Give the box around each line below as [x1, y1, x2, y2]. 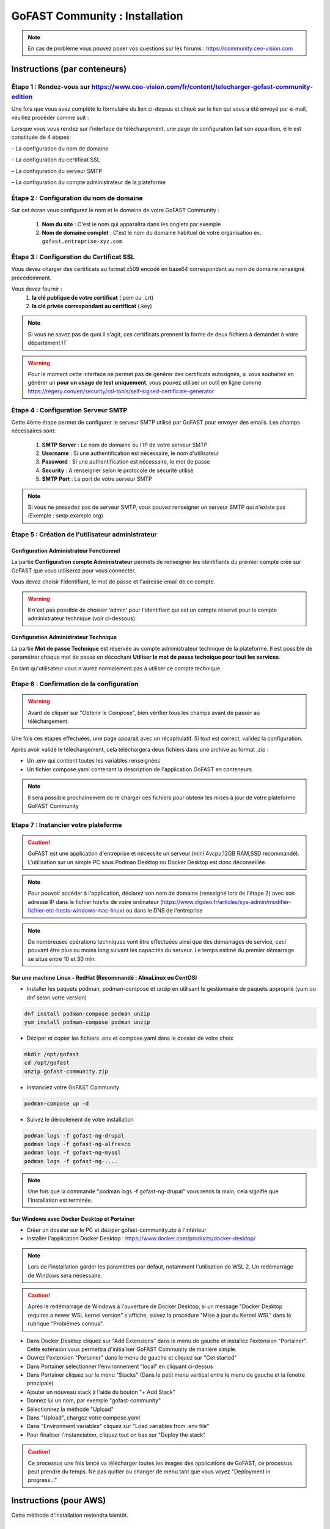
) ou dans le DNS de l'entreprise [122, 907, 203, 914]
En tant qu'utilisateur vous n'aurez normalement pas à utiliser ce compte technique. [11, 664, 222, 672]
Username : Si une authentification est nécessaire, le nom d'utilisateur [42, 450, 219, 457]
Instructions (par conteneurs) [11, 64, 127, 74]
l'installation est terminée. [28, 1196, 93, 1204]
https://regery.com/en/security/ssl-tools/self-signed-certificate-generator [28, 387, 215, 394]
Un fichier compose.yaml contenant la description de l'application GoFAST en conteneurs [26, 765, 252, 773]
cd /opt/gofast [24, 1059, 70, 1067]
